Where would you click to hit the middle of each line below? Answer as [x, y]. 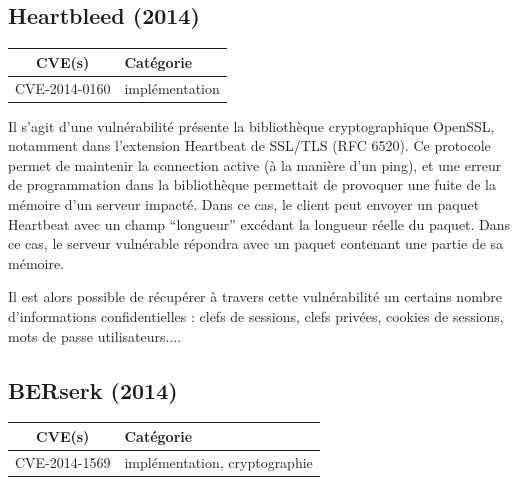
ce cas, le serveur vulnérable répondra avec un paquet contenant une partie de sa [256, 243]
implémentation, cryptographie [218, 461]
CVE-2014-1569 [63, 461]
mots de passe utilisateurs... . [95, 335]
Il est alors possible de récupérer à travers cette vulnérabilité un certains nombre [255, 296]
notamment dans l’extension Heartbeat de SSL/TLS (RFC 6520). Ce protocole [249, 145]
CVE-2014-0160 [63, 87]
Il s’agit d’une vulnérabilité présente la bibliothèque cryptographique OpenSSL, [251, 125]
